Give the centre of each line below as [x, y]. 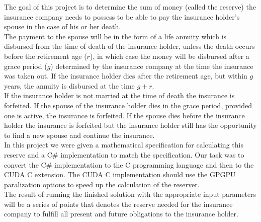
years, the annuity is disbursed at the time [69, 85]
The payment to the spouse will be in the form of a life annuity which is [115, 36]
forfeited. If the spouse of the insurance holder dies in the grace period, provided [128, 105]
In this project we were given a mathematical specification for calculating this [124, 145]
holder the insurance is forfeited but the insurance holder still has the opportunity [130, 125]
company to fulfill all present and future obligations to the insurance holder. [121, 214]
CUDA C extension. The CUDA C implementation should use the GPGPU [120, 174]
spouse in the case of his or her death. [63, 26]
